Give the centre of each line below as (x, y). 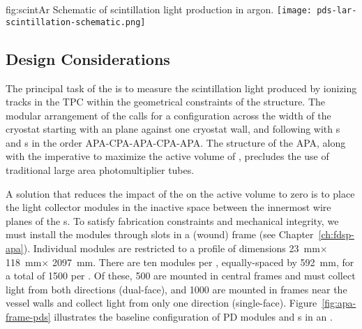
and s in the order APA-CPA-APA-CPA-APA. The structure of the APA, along (176, 142)
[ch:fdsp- (336, 234)
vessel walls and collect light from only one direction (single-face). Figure (161, 303)
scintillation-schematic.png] (76, 22)
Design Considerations (88, 58)
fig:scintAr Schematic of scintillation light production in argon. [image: (159, 9)
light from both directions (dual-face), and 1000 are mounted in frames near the (176, 289)
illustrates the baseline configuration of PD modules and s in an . (193, 317)
